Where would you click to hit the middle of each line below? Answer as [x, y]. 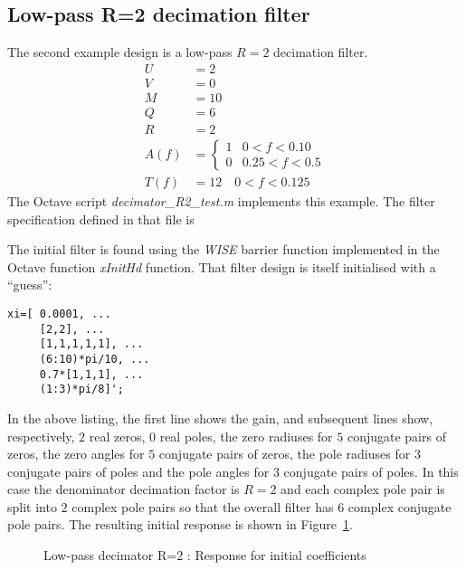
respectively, [41, 436]
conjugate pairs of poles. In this [371, 471]
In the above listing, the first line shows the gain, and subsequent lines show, [220, 418]
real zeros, [117, 436]
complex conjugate [399, 506]
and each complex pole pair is [363, 489]
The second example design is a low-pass [120, 52]
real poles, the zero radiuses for [246, 436]
